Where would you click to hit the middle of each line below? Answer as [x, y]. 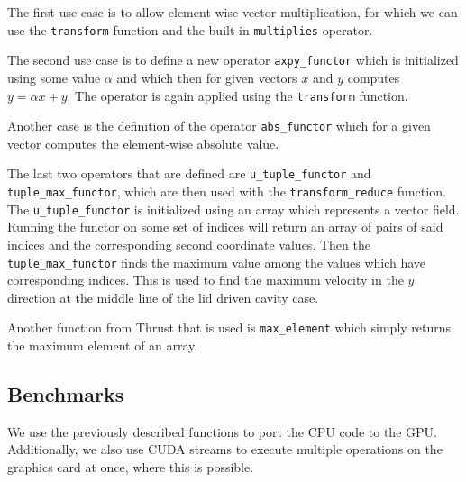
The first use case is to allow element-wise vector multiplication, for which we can [233, 12]
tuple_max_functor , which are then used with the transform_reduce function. [227, 191]
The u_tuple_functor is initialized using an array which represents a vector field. [233, 209]
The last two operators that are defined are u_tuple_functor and [189, 173]
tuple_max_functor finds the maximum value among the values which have [217, 262]
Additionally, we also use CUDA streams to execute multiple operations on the [225, 449]
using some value [54, 77]
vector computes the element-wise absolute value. [143, 143]
